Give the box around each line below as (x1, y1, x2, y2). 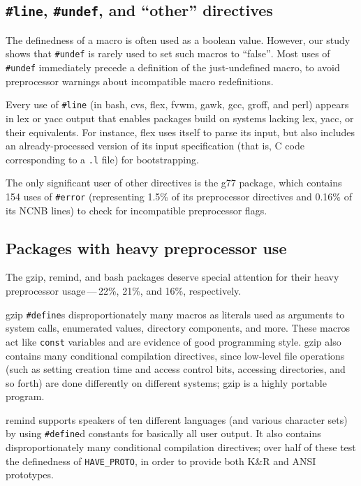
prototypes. (6, 467, 54, 482)
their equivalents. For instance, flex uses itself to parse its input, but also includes (6, 124, 355, 139)
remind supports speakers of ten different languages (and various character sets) (6, 412, 348, 427)
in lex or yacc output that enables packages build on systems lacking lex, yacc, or (6, 110, 354, 125)
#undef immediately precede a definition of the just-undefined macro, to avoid (6, 60, 340, 75)
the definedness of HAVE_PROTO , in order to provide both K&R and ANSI (6, 453, 316, 468)
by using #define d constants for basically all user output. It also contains (6, 426, 321, 441)
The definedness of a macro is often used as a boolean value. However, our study (6, 32, 351, 47)
